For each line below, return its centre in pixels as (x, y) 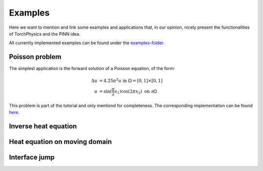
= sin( (105, 91)
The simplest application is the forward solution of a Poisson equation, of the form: (92, 69)
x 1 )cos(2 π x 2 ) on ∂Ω (136, 92)
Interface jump (32, 158)
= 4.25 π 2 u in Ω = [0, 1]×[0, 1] (131, 80)
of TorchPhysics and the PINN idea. (45, 34)
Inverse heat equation (43, 126)
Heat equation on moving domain (60, 142)
